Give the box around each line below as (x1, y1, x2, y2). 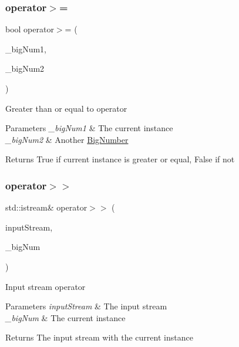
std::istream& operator (5, 201, 87, 213)
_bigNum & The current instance (5, 311, 126, 323)
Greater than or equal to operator (5, 102, 127, 114)
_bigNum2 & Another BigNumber (5, 133, 129, 145)
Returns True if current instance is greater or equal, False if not (5, 153, 235, 165)
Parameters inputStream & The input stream (5, 300, 167, 312)
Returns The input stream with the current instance (5, 331, 193, 343)
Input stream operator (5, 280, 86, 292)
